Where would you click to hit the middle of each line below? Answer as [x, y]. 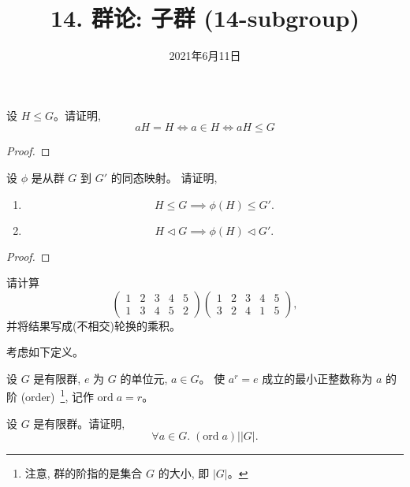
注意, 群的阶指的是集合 [84, 473]
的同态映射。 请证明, [164, 177]
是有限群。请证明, [79, 423]
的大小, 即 [184, 473]
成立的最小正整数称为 [317, 378]
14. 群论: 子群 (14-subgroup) [205, 18]
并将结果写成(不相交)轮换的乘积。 [93, 325]
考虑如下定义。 [45, 352]
